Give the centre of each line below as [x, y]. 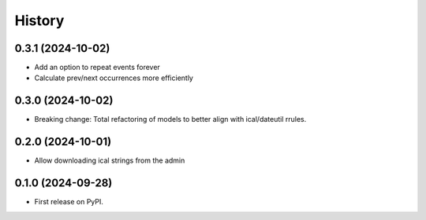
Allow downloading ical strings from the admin [110, 160]
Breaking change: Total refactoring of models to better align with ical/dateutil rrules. [170, 119]
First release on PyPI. [69, 202]
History [39, 20]
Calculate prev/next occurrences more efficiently [114, 78]
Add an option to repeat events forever [97, 68]
